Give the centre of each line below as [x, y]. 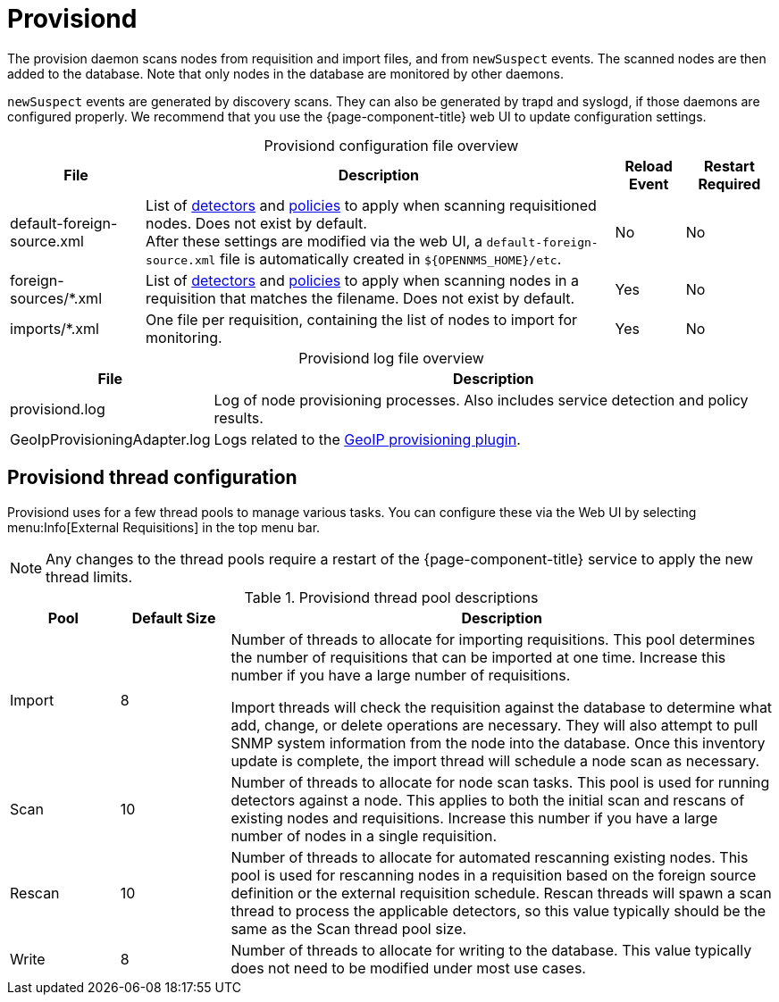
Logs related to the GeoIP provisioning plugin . [367, 439]
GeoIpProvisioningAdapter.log [110, 439]
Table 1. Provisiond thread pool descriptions [391, 597]
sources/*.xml [56, 298]
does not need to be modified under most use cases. [408, 968]
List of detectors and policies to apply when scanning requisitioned [371, 205]
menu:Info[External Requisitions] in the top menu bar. [164, 527]
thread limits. [89, 576]
